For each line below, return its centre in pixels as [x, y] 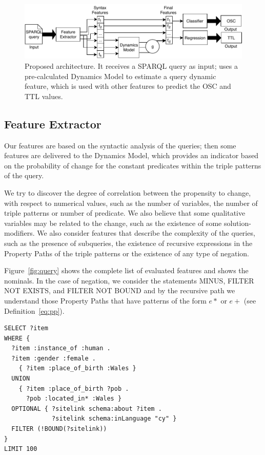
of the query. [24, 175]
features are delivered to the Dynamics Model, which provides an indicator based [131, 155]
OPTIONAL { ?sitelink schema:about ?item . [87, 409]
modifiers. [19, 233]
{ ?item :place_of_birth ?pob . [74, 388]
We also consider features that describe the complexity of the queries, [146, 233]
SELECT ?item [26, 328]
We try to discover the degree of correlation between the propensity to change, [128, 192]
